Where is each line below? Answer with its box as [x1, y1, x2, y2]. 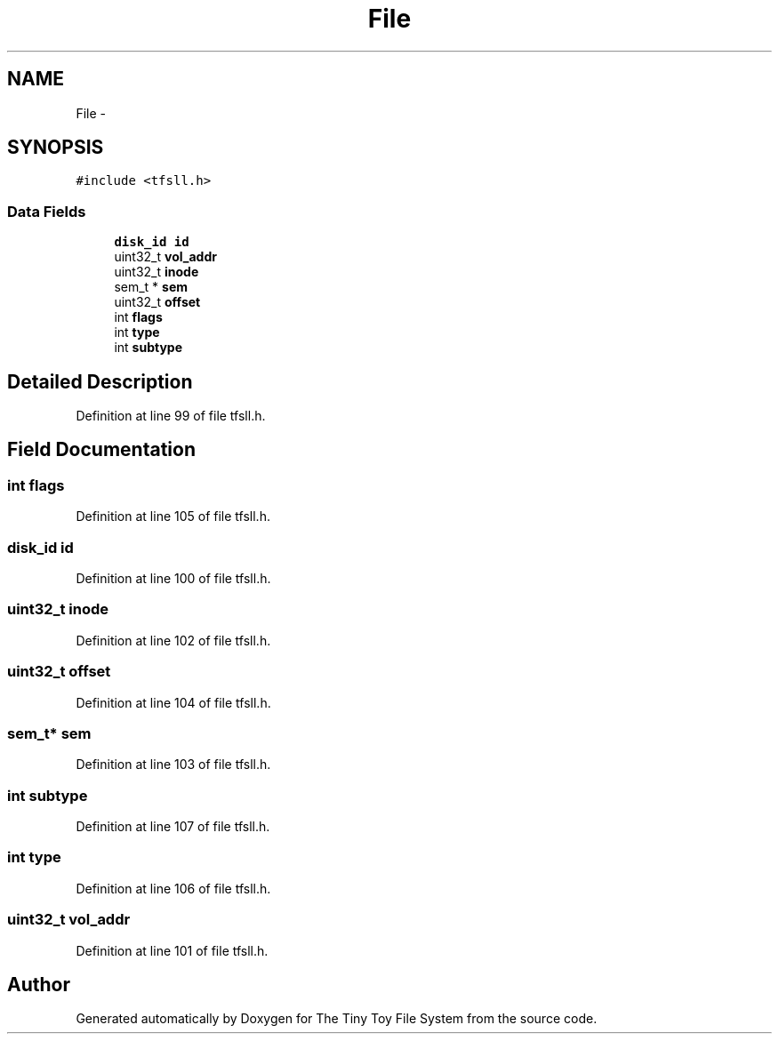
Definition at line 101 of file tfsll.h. [76, 942, 269, 958]
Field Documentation [7, 438, 196, 461]
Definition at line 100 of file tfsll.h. [76, 571, 271, 586]
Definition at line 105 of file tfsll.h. [76, 508, 270, 525]
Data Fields [7, 202, 86, 220]
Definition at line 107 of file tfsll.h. [76, 819, 270, 834]
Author [7, 973, 70, 996]
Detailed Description [7, 370, 193, 393]
